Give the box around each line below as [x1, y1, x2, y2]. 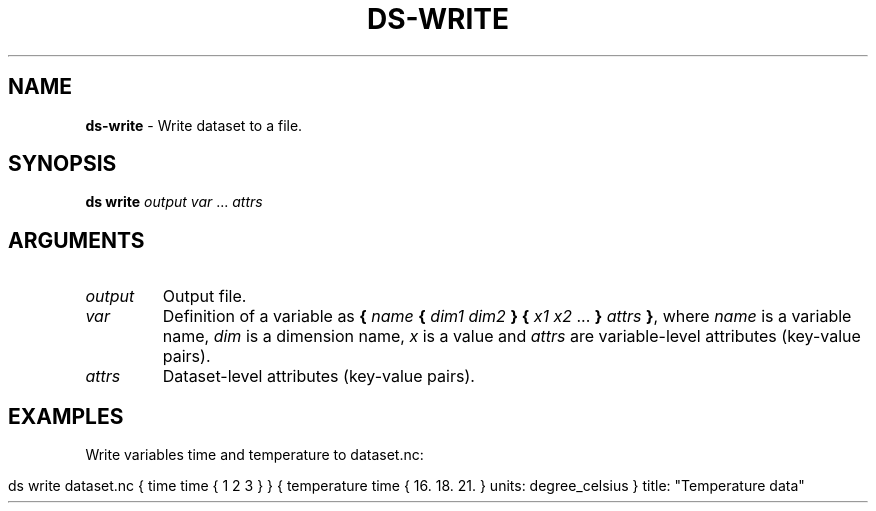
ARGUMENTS [8, 227, 145, 253]
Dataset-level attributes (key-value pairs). [162, 366, 475, 387]
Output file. [162, 286, 247, 307]
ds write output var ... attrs [85, 193, 263, 211]
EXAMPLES [8, 403, 124, 429]
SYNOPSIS [8, 151, 117, 177]
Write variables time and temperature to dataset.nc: [85, 446, 424, 464]
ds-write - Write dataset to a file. [85, 116, 303, 134]
